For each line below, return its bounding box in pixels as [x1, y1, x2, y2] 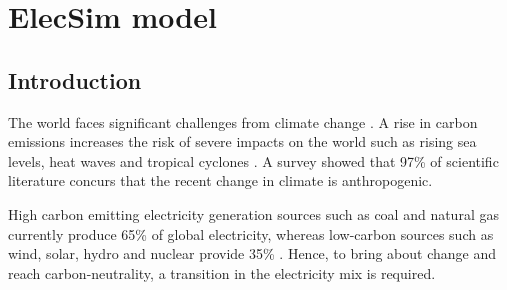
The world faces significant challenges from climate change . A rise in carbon [8, 111, 478, 132]
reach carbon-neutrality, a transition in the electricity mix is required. [8, 262, 436, 283]
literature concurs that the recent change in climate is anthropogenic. [8, 170, 433, 191]
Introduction [8, 64, 142, 95]
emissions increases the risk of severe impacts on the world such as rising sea [8, 131, 477, 152]
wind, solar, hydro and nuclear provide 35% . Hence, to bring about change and [8, 243, 496, 264]
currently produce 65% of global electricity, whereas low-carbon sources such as [8, 223, 494, 244]
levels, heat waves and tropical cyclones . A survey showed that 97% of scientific [8, 150, 499, 171]
